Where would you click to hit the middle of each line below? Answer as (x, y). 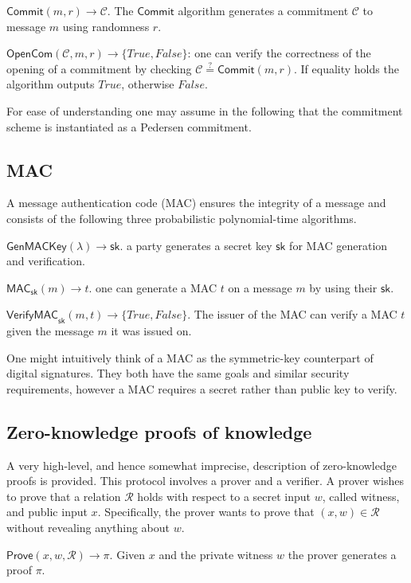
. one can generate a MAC (153, 287)
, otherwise (148, 84)
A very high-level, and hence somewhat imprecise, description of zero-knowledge (202, 465)
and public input (47, 512)
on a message (260, 287)
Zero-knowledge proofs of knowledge (159, 431)
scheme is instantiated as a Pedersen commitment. (129, 126)
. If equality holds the (346, 68)
